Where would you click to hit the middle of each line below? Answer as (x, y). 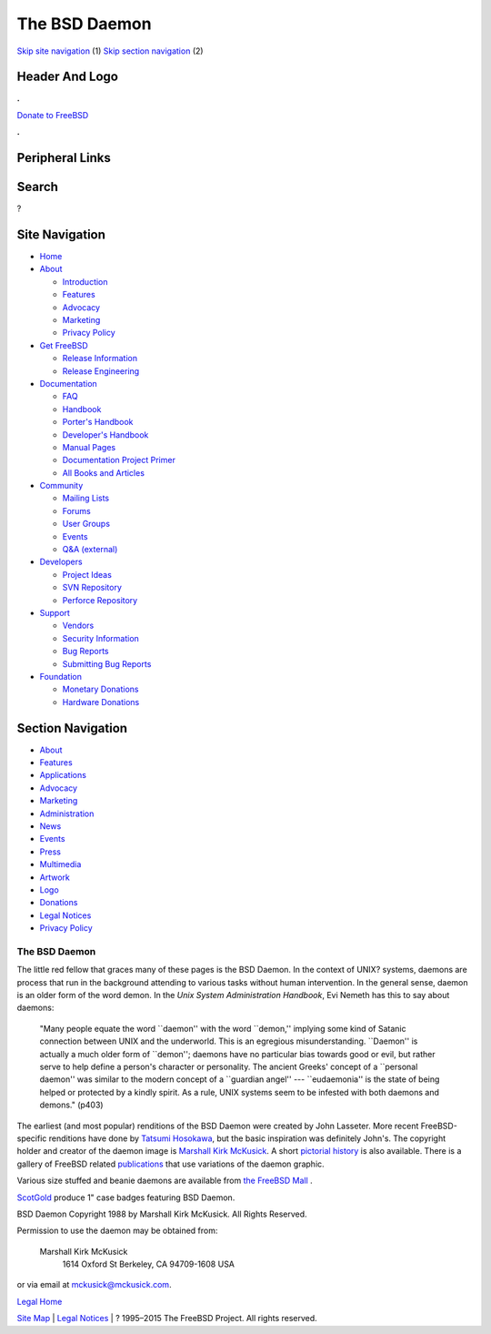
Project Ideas (87, 574)
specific (32, 1138)
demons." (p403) (71, 1105)
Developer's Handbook (105, 435)
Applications (63, 775)
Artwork (55, 877)
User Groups (86, 524)
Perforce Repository (100, 600)
